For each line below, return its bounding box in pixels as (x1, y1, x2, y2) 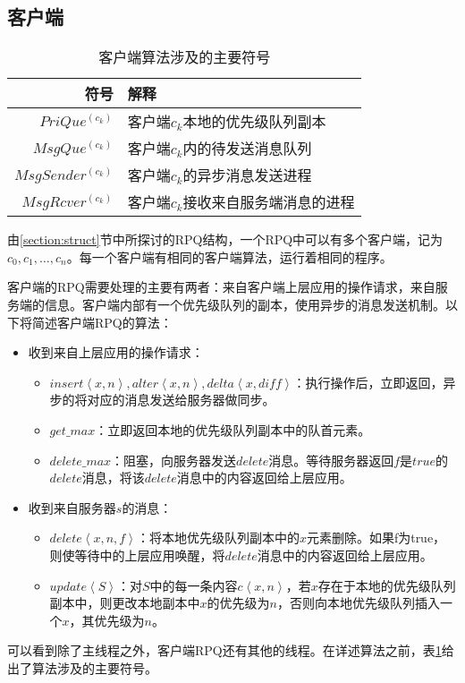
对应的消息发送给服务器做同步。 (87, 390, 275, 409)
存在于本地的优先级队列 (317, 576, 456, 594)
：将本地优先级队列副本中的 (136, 528, 300, 547)
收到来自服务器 (28, 498, 116, 517)
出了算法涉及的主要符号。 (7, 658, 157, 677)
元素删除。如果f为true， (306, 528, 446, 547)
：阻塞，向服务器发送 (111, 450, 237, 469)
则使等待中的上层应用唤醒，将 (49, 545, 225, 564)
